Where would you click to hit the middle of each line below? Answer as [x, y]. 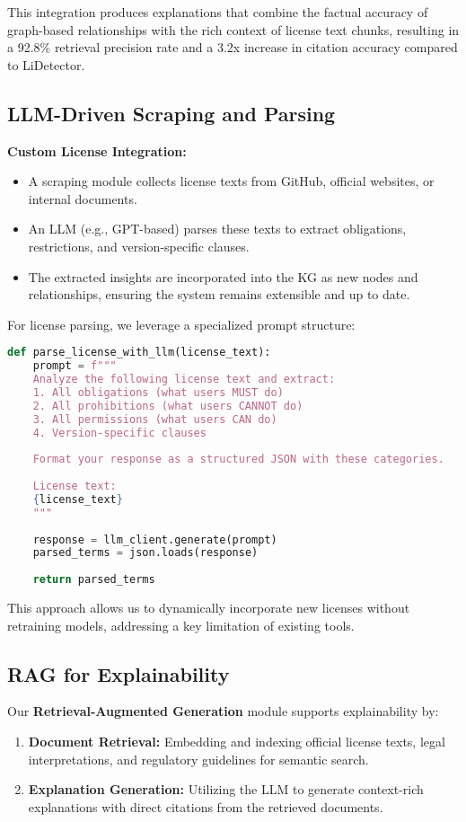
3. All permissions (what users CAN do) [155, 419]
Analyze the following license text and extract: [184, 380]
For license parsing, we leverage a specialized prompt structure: [181, 324]
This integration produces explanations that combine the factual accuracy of [218, 12]
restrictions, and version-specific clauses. [139, 246]
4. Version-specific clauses [119, 433]
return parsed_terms [94, 580]
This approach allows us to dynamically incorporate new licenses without [209, 608]
